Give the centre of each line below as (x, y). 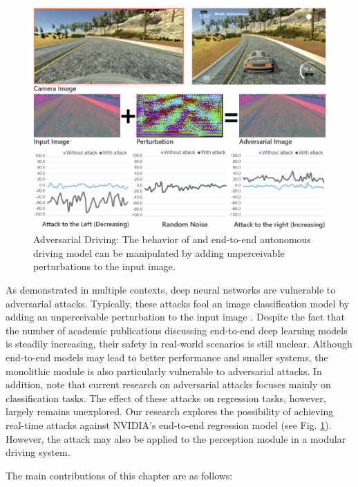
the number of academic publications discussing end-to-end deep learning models (177, 330)
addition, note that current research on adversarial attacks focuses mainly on (168, 384)
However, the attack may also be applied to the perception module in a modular (176, 438)
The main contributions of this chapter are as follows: (119, 475)
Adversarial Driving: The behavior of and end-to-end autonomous (172, 239)
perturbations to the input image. (104, 266)
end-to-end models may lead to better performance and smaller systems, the (167, 357)
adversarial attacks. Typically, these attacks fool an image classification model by (178, 303)
